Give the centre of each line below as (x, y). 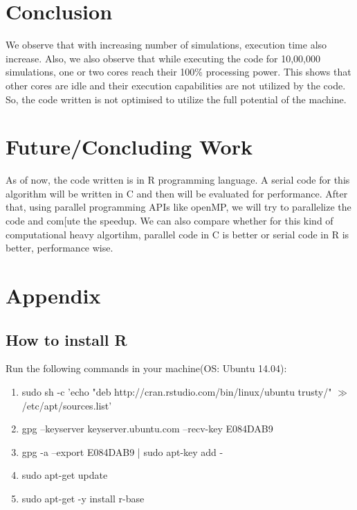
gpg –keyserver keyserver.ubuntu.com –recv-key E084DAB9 (147, 429)
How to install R (66, 339)
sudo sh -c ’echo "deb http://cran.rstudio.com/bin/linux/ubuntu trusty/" (177, 391)
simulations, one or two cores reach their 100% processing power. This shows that (178, 72)
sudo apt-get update (65, 475)
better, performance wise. (59, 248)
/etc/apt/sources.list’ (67, 405)
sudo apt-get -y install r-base (83, 498)
